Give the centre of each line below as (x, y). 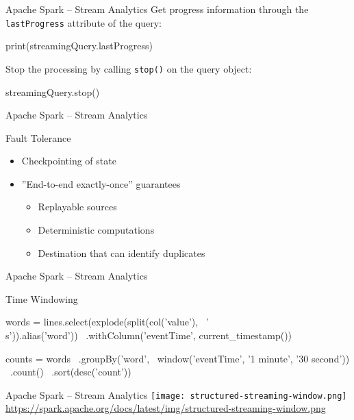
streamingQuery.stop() (53, 91)
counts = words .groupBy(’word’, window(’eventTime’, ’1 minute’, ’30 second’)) (178, 358)
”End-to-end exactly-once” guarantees (101, 183)
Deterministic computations (96, 230)
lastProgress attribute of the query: (84, 22)
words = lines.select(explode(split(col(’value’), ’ (107, 322)
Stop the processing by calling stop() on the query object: (129, 68)
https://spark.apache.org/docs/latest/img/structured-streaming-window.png (166, 408)
